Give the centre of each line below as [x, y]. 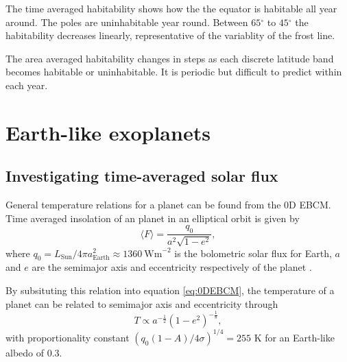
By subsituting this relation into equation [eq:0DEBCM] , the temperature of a [170, 290]
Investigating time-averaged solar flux [142, 176]
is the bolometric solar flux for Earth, [253, 253]
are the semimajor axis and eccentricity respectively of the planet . [172, 267]
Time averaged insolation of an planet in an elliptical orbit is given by [153, 218]
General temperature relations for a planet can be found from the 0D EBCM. [168, 205]
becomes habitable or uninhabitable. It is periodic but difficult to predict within [174, 72]
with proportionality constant [68, 337]
